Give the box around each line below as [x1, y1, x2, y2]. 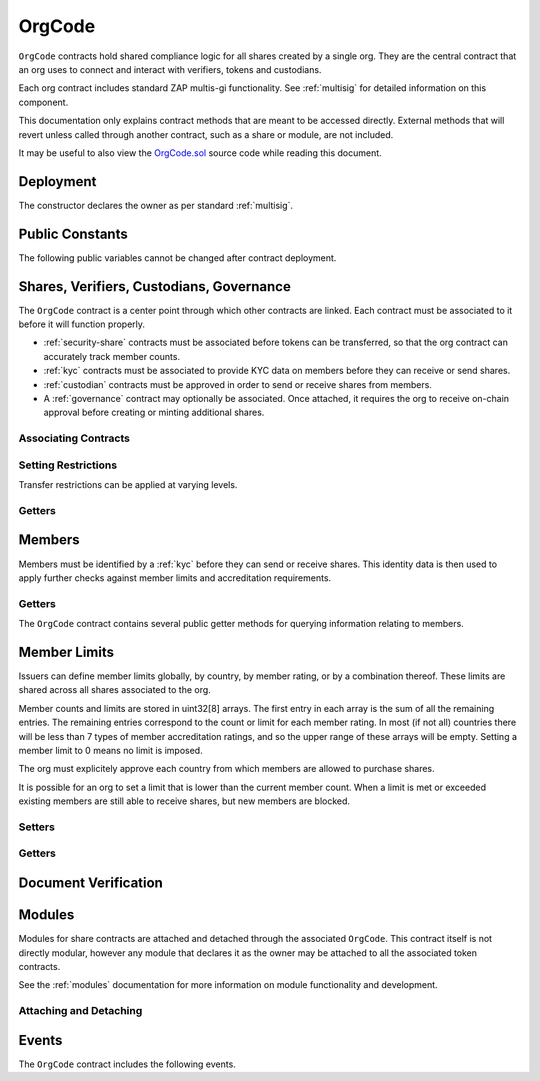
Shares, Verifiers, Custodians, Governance [18, 278, 292, 295]
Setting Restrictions [18, 458, 118, 472]
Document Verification [18, 875, 164, 892]
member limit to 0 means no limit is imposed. [18, 744, 204, 756]
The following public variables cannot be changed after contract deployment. [18, 251, 337, 264]
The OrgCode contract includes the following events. [18, 1058, 237, 1070]
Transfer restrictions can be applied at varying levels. [18, 479, 238, 491]
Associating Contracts [18, 431, 130, 445]
